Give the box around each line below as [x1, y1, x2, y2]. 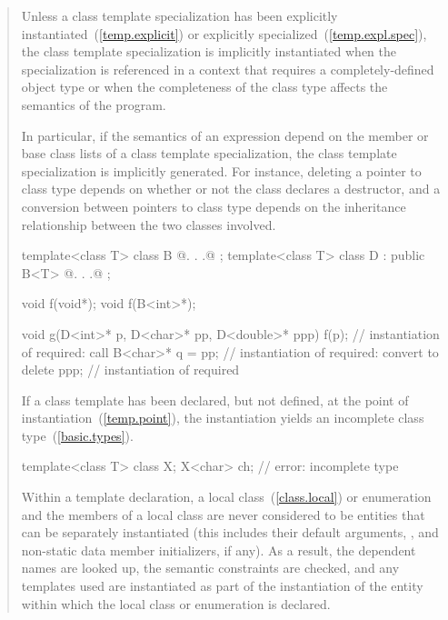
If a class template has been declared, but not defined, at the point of [21, 390, 409, 409]
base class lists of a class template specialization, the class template [21, 144, 397, 163]
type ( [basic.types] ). [21, 425, 134, 445]
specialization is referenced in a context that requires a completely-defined [21, 59, 434, 78]
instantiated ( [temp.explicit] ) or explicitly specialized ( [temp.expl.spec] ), [21, 24, 427, 43]
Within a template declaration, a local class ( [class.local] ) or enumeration [21, 487, 432, 506]
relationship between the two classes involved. [21, 215, 276, 234]
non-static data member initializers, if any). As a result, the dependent [21, 540, 416, 559]
